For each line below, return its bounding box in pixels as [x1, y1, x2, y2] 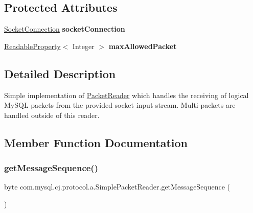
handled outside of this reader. [4, 109, 100, 120]
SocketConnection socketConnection [4, 23, 125, 34]
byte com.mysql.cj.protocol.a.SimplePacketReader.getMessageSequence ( [4, 181, 231, 192]
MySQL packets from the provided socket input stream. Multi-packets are [4, 100, 236, 110]
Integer [72, 40, 95, 51]
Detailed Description [4, 65, 116, 81]
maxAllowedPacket [108, 40, 177, 51]
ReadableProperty [4, 40, 61, 51]
